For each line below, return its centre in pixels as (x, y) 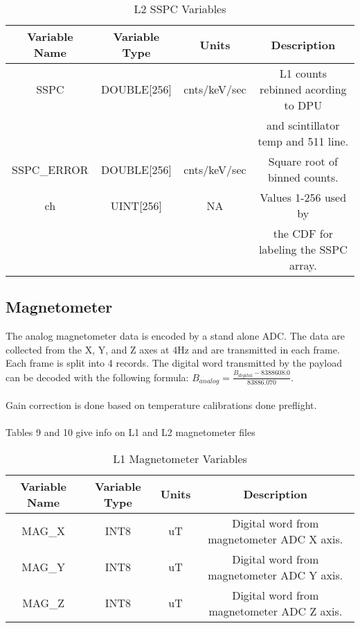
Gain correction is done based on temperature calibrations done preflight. (161, 404)
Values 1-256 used (303, 197)
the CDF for (303, 233)
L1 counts (303, 73)
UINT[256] (136, 205)
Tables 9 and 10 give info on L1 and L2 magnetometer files (130, 432)
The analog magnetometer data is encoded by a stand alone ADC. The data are (175, 336)
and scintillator (303, 125)
